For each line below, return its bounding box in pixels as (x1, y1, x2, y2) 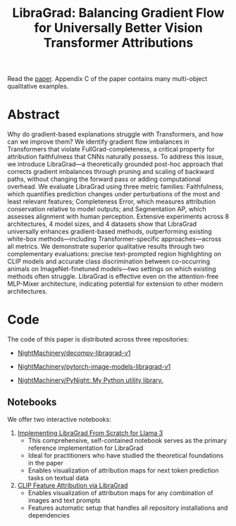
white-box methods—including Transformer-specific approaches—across (7, 234, 222, 244)
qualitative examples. (7, 82, 69, 91)
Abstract (7, 107, 60, 123)
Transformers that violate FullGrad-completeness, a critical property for (7, 145, 215, 154)
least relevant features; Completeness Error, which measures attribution (7, 197, 216, 206)
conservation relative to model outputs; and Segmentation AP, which (7, 205, 206, 213)
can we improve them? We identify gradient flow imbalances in (7, 137, 190, 146)
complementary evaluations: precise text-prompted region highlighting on (7, 250, 222, 258)
